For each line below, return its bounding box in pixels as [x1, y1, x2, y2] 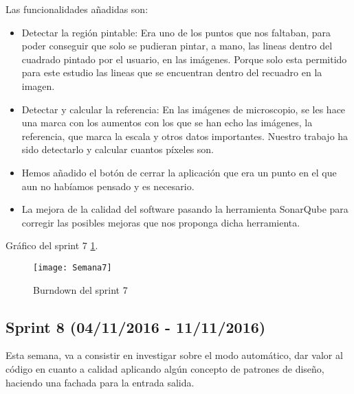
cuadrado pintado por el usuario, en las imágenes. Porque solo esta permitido [21, 51, 347, 66]
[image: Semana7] [33, 262, 112, 273]
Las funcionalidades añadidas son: [5, 2, 148, 16]
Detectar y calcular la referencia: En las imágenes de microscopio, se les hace [21, 102, 346, 116]
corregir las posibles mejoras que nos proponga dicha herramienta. [21, 215, 300, 229]
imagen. [21, 78, 55, 93]
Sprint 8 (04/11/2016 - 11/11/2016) [5, 316, 266, 337]
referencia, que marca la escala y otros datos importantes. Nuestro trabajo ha [21, 128, 349, 143]
